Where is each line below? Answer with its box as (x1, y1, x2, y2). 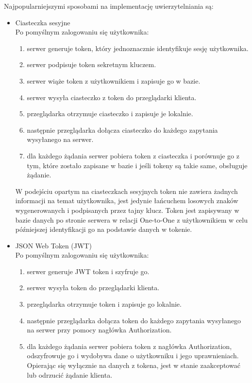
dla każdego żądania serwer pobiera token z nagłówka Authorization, (27, 341, 232, 351)
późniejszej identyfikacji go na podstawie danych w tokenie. (15, 224, 192, 234)
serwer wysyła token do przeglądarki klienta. (27, 282, 160, 293)
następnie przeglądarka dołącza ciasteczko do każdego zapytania (27, 124, 218, 135)
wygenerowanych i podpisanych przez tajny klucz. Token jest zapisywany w (15, 205, 239, 215)
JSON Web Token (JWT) (15, 240, 92, 250)
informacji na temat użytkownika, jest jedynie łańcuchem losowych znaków (15, 195, 238, 206)
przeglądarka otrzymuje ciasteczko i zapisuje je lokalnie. (27, 108, 193, 119)
